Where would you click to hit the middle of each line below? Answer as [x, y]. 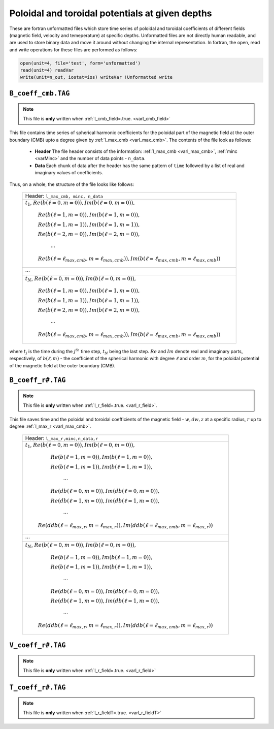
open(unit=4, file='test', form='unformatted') [80, 63]
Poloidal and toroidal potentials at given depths [111, 13]
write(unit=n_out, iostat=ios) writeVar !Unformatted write [96, 77]
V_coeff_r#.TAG [38, 645]
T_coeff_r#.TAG [38, 687]
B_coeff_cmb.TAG [40, 93]
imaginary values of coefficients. [69, 173]
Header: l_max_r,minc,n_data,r [62, 438]
